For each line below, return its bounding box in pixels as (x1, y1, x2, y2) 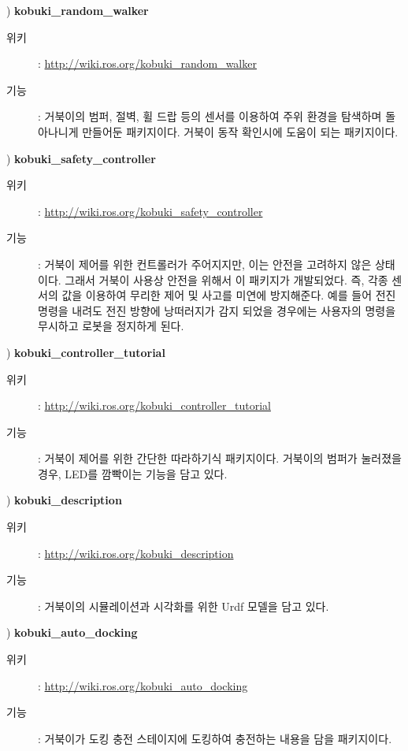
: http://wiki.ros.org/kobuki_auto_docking (38, 677, 248, 693)
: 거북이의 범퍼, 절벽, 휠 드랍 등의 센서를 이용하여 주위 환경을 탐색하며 (38, 108, 382, 125)
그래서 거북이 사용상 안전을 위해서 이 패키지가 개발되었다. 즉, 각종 (65, 271, 388, 288)
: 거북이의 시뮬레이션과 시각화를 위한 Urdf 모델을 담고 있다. (38, 597, 329, 614)
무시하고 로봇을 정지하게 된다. (38, 318, 184, 334)
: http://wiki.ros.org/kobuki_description (38, 545, 234, 561)
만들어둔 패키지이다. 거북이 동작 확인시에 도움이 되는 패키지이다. (82, 123, 399, 139)
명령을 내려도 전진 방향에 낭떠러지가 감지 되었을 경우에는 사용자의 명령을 (38, 302, 396, 318)
